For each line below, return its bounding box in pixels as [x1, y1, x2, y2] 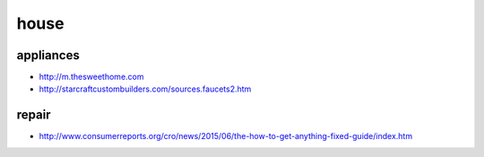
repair [16, 108, 51, 123]
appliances [16, 48, 80, 63]
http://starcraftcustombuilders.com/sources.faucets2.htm [39, 83, 252, 94]
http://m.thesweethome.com [39, 72, 144, 83]
